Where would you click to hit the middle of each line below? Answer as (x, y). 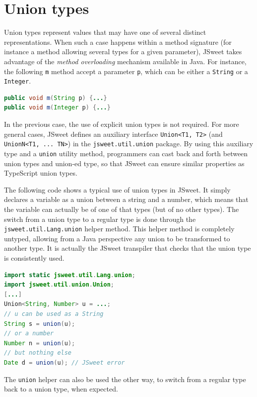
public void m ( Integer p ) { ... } (57, 108)
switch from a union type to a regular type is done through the (100, 219)
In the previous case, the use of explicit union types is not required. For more (122, 124)
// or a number (29, 334)
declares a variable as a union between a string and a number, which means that (126, 199)
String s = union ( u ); (40, 324)
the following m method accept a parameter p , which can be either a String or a (126, 71)
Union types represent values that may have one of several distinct (105, 32)
